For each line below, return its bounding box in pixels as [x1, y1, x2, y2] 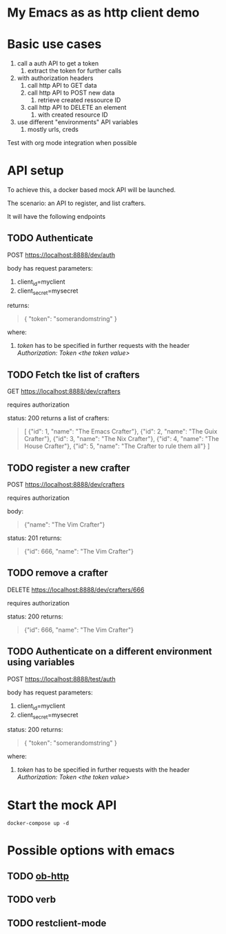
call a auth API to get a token [17, 59, 99, 68]
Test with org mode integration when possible [7, 139, 137, 147]
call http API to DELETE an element [27, 104, 127, 112]
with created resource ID [37, 110, 108, 119]
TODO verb [7, 894, 56, 906]
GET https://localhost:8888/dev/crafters [7, 387, 121, 396]
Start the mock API [7, 797, 117, 813]
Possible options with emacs [7, 843, 175, 859]
